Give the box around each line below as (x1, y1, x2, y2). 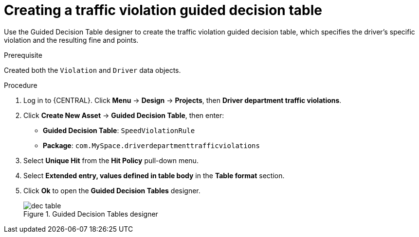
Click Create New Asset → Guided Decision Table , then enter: (23, 111, 224, 119)
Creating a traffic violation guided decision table (4, 2, 322, 18)
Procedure (4, 81, 37, 89)
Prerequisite (4, 51, 42, 59)
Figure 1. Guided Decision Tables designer (23, 209, 158, 218)
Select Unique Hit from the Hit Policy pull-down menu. (23, 156, 199, 165)
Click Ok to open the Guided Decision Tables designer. (23, 186, 200, 195)
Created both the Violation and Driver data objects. (4, 66, 181, 74)
